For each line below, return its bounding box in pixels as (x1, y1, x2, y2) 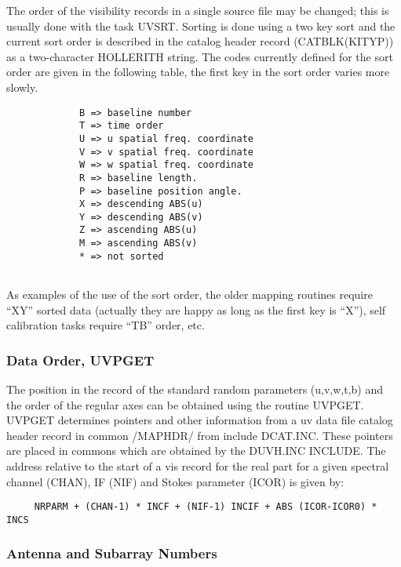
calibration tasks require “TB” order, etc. (6, 317, 205, 333)
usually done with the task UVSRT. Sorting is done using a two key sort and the (6, 17, 396, 34)
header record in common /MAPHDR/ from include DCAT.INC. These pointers (6, 427, 393, 443)
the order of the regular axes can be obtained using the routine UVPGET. (6, 396, 364, 413)
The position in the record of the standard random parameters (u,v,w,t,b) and (6, 381, 384, 398)
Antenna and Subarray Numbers (6, 543, 217, 563)
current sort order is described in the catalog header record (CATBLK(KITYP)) (6, 33, 394, 49)
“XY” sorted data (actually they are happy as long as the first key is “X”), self (6, 301, 386, 318)
